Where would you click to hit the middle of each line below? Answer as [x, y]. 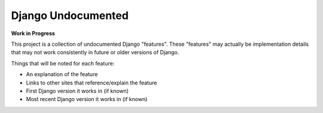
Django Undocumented [70, 15]
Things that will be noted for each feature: [63, 63]
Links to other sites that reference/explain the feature [92, 83]
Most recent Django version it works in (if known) [87, 99]
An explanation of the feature [62, 74]
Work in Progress [33, 33]
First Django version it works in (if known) [77, 91]
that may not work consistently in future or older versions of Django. [95, 52]
